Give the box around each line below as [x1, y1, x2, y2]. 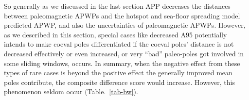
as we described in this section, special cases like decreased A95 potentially [4, 29, 227, 39]
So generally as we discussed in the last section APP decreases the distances [4, 1, 231, 11]
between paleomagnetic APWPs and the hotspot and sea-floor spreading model [4, 10, 240, 20]
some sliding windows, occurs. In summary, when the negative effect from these [4, 58, 240, 68]
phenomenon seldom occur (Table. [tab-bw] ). [4, 86, 138, 97]
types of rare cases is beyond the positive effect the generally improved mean [4, 67, 232, 78]
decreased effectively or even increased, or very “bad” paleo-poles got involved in [4, 48, 244, 58]
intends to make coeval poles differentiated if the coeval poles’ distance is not [4, 39, 234, 49]
